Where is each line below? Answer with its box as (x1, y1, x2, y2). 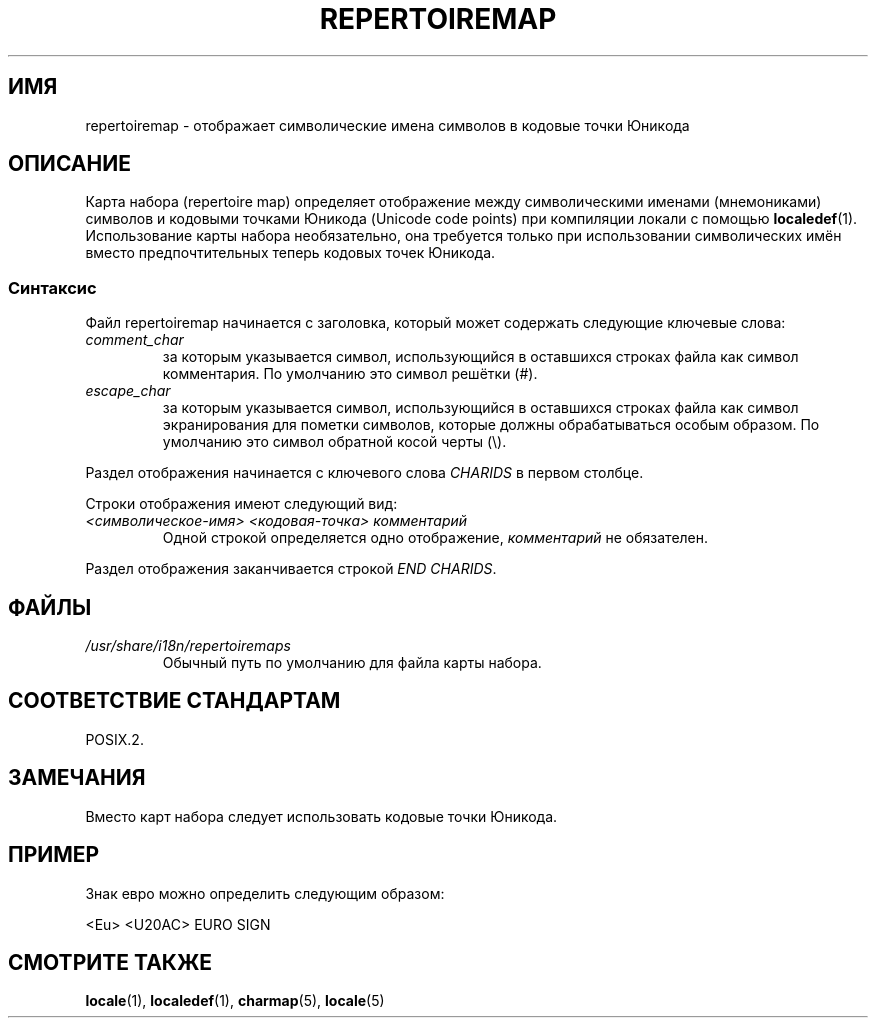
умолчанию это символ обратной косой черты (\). (162, 433, 507, 451)
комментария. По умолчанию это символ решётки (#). (162, 365, 538, 383)
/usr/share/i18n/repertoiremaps (85, 637, 291, 655)
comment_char (85, 331, 184, 349)
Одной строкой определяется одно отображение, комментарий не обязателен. (162, 529, 709, 547)
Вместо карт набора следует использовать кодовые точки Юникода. (85, 807, 558, 825)
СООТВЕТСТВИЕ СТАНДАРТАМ (8, 688, 341, 714)
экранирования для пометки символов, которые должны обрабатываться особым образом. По (162, 416, 820, 434)
